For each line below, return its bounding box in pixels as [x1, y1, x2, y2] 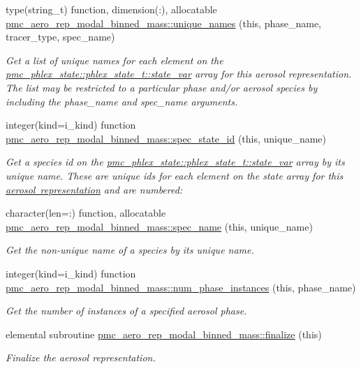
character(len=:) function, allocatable [6, 205, 166, 220]
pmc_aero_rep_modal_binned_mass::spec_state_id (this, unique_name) [6, 131, 326, 145]
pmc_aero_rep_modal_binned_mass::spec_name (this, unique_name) [6, 219, 313, 233]
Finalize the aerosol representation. [6, 350, 156, 365]
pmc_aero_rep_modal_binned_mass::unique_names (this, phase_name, [6, 15, 321, 30]
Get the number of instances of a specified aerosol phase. [6, 303, 247, 318]
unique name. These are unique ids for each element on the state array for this [6, 168, 344, 182]
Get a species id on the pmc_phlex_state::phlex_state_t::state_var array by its [6, 154, 345, 169]
